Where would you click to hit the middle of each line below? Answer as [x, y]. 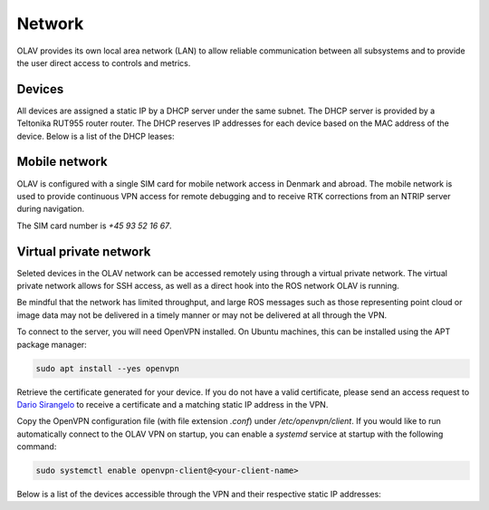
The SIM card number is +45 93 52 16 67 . [94, 226]
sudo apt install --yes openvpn [108, 368]
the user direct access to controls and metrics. [104, 63]
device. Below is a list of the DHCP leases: [96, 136]
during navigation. [51, 209]
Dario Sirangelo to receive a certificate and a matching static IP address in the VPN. [173, 404]
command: [37, 447]
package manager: [52, 344]
